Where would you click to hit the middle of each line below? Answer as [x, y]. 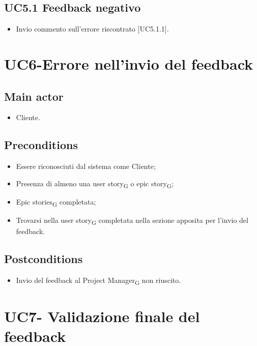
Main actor [34, 96]
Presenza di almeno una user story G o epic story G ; [95, 184]
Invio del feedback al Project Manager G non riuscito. [98, 280]
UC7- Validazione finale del [102, 316]
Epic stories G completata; [56, 202]
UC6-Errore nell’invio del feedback [129, 63]
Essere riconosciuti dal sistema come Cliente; [86, 166]
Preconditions [41, 145]
